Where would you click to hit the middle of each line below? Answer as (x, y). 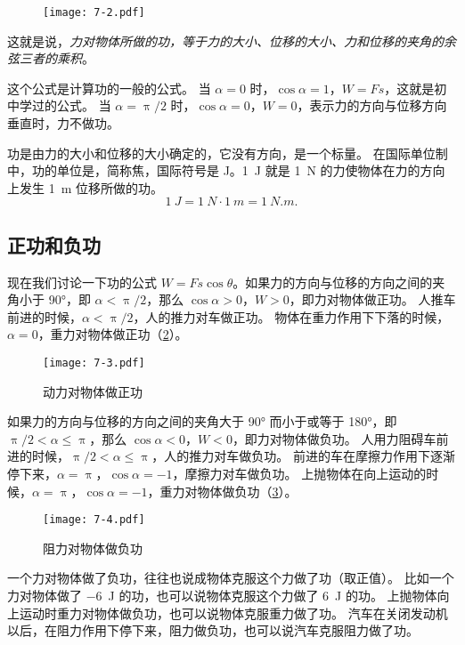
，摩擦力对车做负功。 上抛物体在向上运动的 (299, 474)
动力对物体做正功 (93, 391)
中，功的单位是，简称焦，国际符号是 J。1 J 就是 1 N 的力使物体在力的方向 (226, 170)
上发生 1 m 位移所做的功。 (85, 187)
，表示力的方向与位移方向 (372, 105)
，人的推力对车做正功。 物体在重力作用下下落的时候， (291, 316)
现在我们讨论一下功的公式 (82, 282)
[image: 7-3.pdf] (94, 363)
